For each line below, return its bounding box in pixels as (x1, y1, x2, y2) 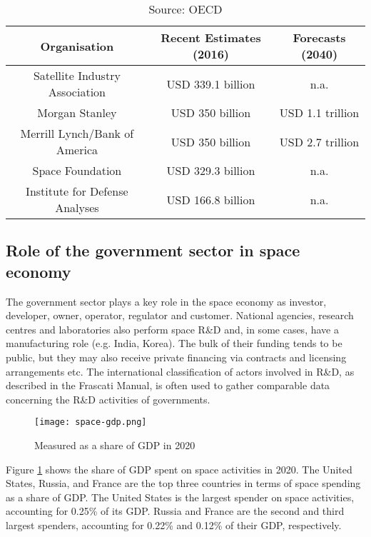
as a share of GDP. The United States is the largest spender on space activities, (6, 489, 355, 504)
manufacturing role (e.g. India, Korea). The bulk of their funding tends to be (6, 336, 342, 351)
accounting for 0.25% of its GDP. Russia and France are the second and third (6, 503, 345, 518)
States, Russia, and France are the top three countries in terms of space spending (6, 476, 361, 491)
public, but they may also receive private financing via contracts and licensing (6, 349, 347, 364)
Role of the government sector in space (6, 239, 300, 261)
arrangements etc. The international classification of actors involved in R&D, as (6, 363, 355, 378)
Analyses (55, 199, 99, 216)
